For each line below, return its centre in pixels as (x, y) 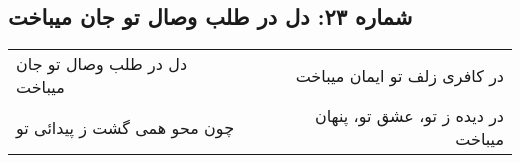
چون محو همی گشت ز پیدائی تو (125, 127)
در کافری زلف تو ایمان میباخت (399, 75)
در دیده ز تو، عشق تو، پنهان (409, 116)
